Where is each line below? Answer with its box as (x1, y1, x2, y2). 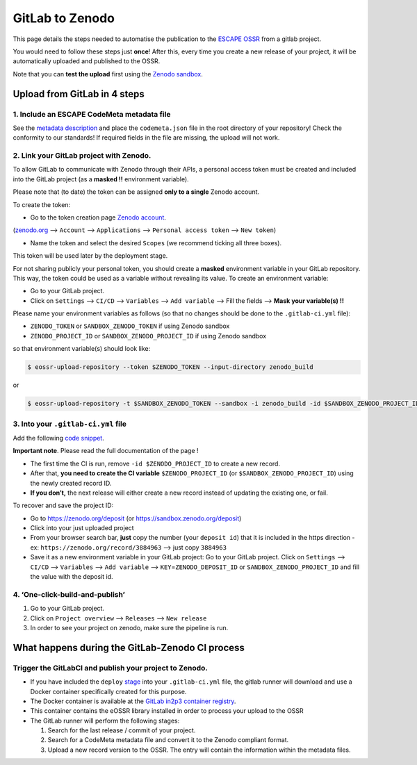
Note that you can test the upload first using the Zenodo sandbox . (13, 69, 203, 78)
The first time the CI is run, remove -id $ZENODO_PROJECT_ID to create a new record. (30, 459, 281, 468)
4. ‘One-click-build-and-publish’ (13, 589, 125, 599)
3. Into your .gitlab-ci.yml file (13, 419, 126, 429)
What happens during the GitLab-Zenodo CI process (13, 641, 245, 653)
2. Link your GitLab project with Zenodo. (13, 151, 152, 161)
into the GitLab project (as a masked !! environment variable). (13, 174, 189, 183)
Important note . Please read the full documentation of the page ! (13, 447, 199, 455)
